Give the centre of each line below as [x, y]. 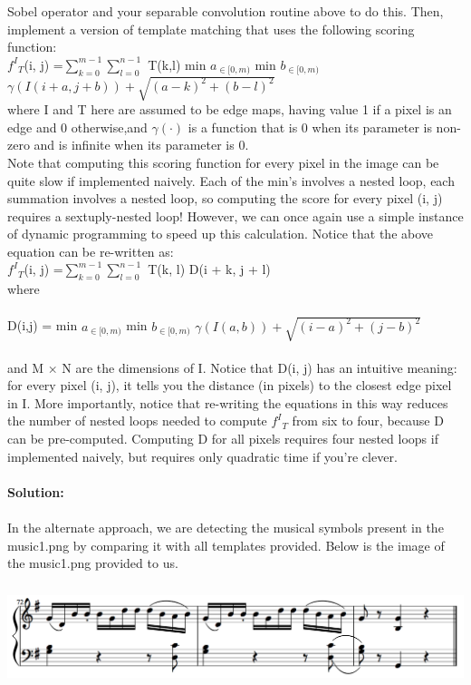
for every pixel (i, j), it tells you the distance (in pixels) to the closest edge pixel [230, 385]
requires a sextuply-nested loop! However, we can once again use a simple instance [235, 215]
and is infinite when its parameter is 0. [141, 145]
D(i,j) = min [43, 325]
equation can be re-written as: [91, 251]
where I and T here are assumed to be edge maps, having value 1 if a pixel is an [230, 109]
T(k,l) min [177, 64]
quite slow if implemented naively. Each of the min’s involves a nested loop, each [231, 180]
